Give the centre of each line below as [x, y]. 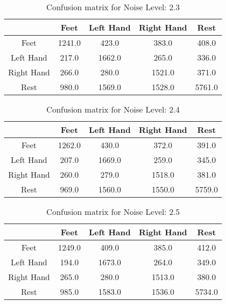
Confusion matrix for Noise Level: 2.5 [113, 212]
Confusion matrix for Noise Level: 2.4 [113, 109]
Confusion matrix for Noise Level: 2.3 [113, 7]
